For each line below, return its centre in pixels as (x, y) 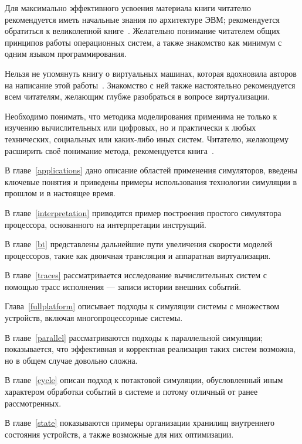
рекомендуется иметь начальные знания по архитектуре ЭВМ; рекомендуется (142, 19)
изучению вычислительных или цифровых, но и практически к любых (130, 127)
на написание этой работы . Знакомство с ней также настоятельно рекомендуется (150, 85)
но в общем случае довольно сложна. (71, 360)
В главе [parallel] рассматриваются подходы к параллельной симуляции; (134, 337)
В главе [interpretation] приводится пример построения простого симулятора (143, 212)
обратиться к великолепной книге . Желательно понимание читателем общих (142, 31)
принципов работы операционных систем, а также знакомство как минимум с (143, 42)
